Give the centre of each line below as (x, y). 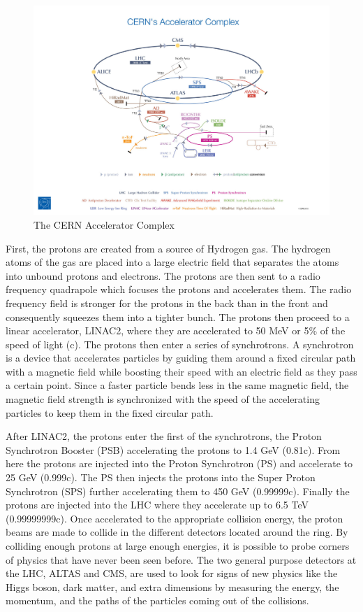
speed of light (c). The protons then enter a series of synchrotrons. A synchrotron (180, 344)
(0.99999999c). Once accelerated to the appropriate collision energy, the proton (175, 518)
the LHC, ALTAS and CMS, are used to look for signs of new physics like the (172, 573)
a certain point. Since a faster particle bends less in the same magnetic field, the (177, 385)
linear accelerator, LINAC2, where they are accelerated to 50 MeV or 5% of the (176, 330)
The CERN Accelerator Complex (104, 224)
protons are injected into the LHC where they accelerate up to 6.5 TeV (157, 505)
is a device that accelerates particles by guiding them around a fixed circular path (181, 358)
